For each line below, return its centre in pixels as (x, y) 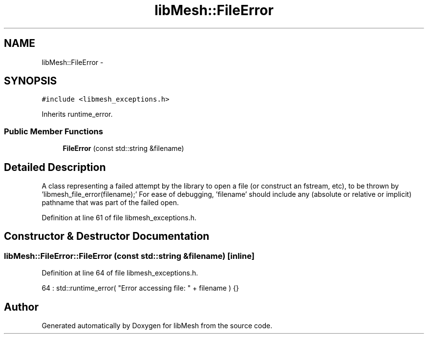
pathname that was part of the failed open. (110, 203)
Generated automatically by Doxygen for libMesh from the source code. (157, 326)
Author (21, 307)
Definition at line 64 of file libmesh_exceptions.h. (120, 273)
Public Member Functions (53, 131)
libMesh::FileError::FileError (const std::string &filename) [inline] (129, 256)
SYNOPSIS (31, 81)
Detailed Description (55, 167)
